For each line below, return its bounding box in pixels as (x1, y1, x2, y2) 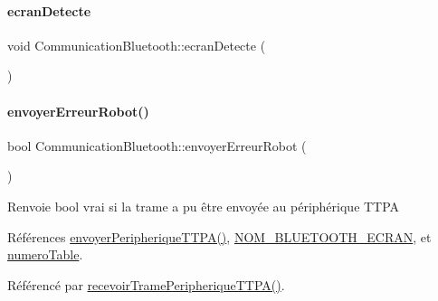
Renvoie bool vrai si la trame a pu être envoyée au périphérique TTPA (7, 196, 400, 215)
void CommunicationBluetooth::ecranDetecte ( (7, 35, 266, 54)
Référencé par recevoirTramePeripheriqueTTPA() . (7, 275, 285, 294)
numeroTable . (7, 245, 83, 264)
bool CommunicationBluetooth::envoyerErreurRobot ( (7, 136, 307, 155)
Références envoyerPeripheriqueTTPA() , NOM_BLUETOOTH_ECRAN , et (7, 227, 432, 246)
